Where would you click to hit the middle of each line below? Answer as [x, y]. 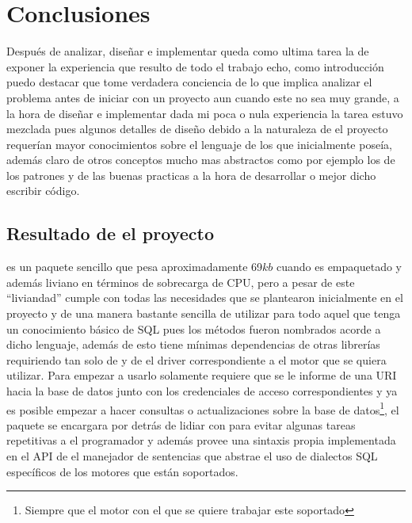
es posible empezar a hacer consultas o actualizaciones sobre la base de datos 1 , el [203, 408]
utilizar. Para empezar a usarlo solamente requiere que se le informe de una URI [202, 375]
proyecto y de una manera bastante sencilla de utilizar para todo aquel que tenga [204, 313]
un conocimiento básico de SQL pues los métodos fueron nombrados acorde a [194, 328]
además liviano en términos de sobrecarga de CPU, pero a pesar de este [181, 282]
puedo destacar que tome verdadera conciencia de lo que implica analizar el [189, 82]
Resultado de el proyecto [110, 233]
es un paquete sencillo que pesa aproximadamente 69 [135, 267]
